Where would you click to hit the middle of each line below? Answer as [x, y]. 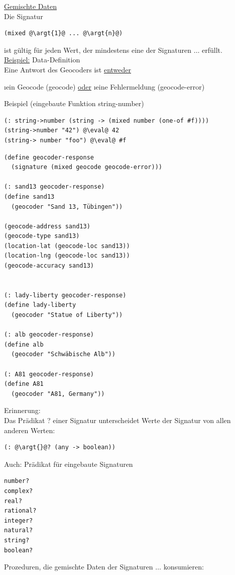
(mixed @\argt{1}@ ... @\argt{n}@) [64, 33]
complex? [19, 491]
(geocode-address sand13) [47, 226]
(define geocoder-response [49, 157]
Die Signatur [24, 16]
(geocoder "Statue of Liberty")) [67, 315]
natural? [19, 530]
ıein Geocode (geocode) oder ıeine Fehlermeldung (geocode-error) [104, 86]
